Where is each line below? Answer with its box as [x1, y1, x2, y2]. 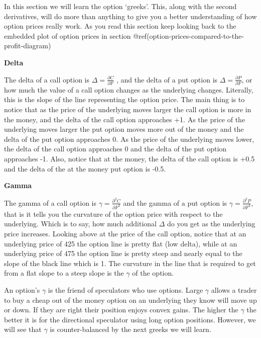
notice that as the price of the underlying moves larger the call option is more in [4, 104, 251, 115]
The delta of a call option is [4, 74, 90, 84]
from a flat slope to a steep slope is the [4, 268, 124, 278]
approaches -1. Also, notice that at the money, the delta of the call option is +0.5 [4, 153, 255, 164]
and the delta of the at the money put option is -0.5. [4, 163, 166, 174]
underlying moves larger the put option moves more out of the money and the [4, 124, 244, 134]
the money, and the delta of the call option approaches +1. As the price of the [4, 114, 245, 124]
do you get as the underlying [167, 218, 255, 229]
